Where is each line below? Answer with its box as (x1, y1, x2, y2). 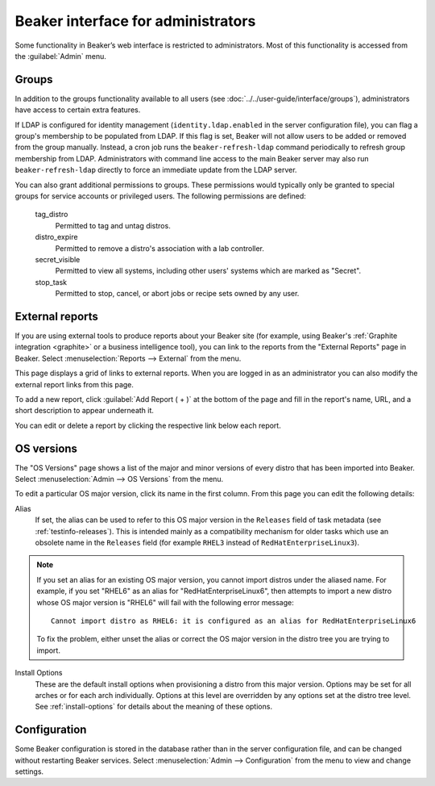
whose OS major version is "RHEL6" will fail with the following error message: (36, 597, 294, 607)
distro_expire (35, 232, 78, 242)
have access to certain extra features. (14, 105, 141, 115)
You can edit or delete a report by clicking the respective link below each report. (14, 420, 281, 430)
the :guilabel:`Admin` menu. (14, 51, 106, 61)
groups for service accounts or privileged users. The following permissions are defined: (14, 190, 306, 201)
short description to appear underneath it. (14, 406, 155, 416)
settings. (14, 767, 44, 776)
